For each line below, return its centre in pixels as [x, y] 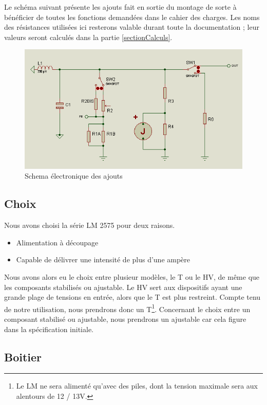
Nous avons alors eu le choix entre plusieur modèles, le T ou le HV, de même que [132, 277]
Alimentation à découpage [57, 242]
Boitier [23, 356]
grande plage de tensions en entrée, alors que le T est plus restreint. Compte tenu [132, 297]
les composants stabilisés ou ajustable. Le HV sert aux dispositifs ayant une [123, 287]
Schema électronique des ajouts [74, 176]
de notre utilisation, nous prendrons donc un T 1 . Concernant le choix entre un [127, 308]
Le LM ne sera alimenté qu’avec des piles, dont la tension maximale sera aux [137, 386]
